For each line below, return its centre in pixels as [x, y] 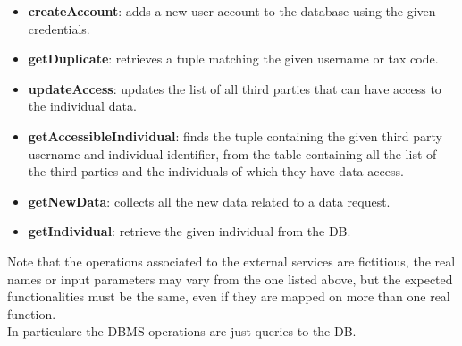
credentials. [59, 28]
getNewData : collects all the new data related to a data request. [209, 201]
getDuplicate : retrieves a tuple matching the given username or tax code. [233, 59]
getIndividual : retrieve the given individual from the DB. [189, 231]
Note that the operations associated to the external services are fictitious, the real [231, 261]
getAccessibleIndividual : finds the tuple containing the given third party [235, 135]
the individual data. [82, 106]
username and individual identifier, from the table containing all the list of [232, 153]
